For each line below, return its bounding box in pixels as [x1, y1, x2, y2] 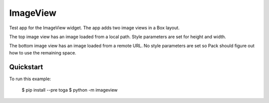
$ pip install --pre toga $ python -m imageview [21, 87, 118, 93]
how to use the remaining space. [9, 50, 77, 55]
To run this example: [9, 76, 51, 82]
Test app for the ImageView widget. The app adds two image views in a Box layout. [9, 25, 180, 31]
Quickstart [9, 62, 43, 71]
